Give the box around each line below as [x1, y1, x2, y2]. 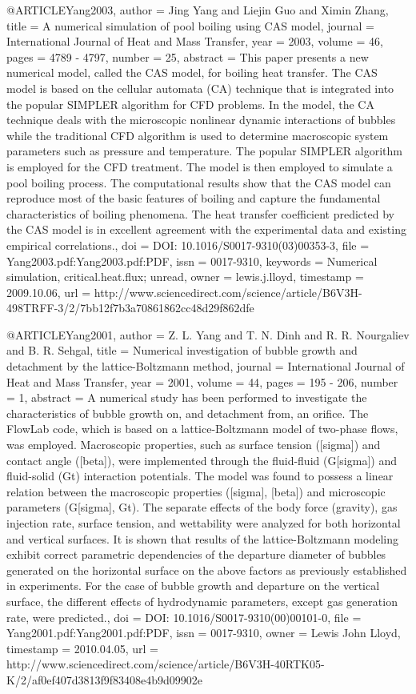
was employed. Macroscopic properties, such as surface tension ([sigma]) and [6, 436, 381, 453]
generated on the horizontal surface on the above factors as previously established [6, 561, 407, 578]
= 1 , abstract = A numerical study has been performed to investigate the [6, 389, 367, 406]
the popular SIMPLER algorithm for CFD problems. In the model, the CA [6, 95, 374, 112]
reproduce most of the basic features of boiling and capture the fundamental [6, 190, 381, 207]
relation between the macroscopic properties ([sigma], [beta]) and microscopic [6, 483, 386, 499]
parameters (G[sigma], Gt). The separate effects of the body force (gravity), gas [6, 499, 398, 515]
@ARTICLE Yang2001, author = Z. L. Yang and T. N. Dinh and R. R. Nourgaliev [6, 326, 410, 343]
